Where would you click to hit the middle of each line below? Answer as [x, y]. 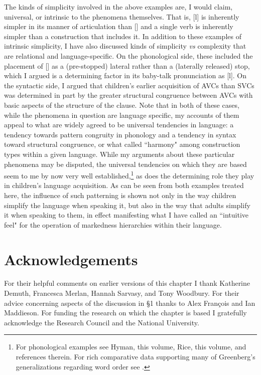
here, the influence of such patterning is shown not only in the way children [120, 195]
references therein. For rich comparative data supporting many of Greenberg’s [136, 356]
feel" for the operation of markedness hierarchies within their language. [113, 224]
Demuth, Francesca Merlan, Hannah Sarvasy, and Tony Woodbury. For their [122, 293]
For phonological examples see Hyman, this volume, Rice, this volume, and [131, 347]
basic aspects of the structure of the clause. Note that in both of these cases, [122, 105]
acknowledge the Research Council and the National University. [102, 322]
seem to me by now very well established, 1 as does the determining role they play [129, 175]
